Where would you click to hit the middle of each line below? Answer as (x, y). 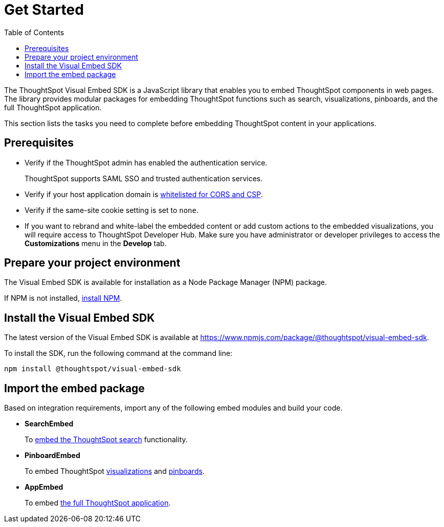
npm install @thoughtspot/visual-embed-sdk (93, 369)
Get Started (44, 10)
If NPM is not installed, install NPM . (63, 298)
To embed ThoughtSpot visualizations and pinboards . (115, 471)
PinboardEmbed (52, 456)
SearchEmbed (49, 424)
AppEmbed (44, 487)
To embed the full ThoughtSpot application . (98, 503)
